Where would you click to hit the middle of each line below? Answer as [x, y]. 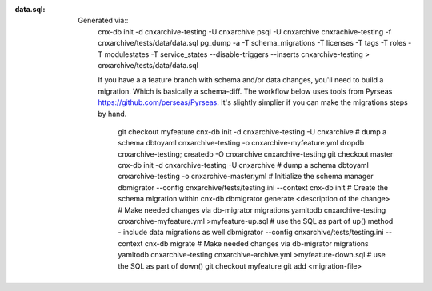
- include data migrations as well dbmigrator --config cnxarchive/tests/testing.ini [251, 233]
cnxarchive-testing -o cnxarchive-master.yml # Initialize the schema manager [246, 177]
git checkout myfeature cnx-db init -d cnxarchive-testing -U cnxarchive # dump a [252, 131]
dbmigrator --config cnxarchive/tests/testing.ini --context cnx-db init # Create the [253, 187]
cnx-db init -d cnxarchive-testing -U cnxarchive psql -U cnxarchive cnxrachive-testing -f [245, 31]
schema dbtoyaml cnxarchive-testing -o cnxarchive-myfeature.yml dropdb [241, 143]
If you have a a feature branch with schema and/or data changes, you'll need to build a [241, 80]
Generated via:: [103, 21]
